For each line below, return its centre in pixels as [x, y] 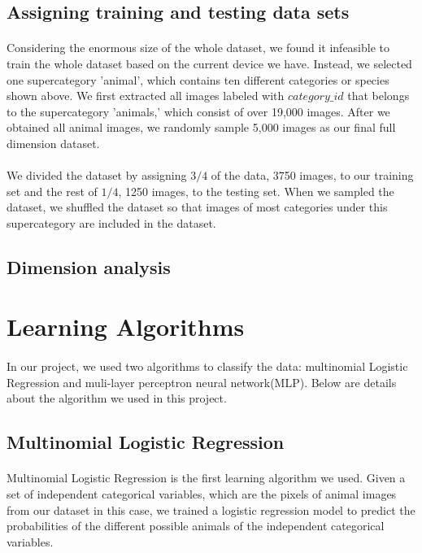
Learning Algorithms [126, 327]
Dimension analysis [89, 266]
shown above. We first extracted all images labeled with [146, 96]
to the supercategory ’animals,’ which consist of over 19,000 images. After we [198, 111]
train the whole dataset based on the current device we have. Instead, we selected [209, 63]
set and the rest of [52, 191]
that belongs [378, 96]
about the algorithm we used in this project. [117, 398]
